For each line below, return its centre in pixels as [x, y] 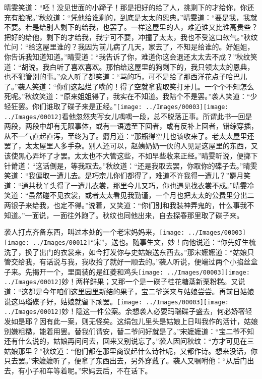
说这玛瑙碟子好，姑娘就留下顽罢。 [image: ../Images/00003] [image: [116, 301]
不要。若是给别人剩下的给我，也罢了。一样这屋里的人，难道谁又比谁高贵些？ [131, 27]
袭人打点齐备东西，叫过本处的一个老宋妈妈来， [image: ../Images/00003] [125, 232]
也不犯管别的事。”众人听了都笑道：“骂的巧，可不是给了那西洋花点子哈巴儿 [126, 76]
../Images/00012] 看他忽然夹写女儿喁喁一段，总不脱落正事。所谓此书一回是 [128, 116]
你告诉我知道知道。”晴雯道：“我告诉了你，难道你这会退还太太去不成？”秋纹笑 [131, 56]
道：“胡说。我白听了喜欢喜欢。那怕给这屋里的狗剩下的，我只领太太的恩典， [129, 66]
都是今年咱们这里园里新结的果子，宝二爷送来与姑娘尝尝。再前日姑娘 [141, 291]
